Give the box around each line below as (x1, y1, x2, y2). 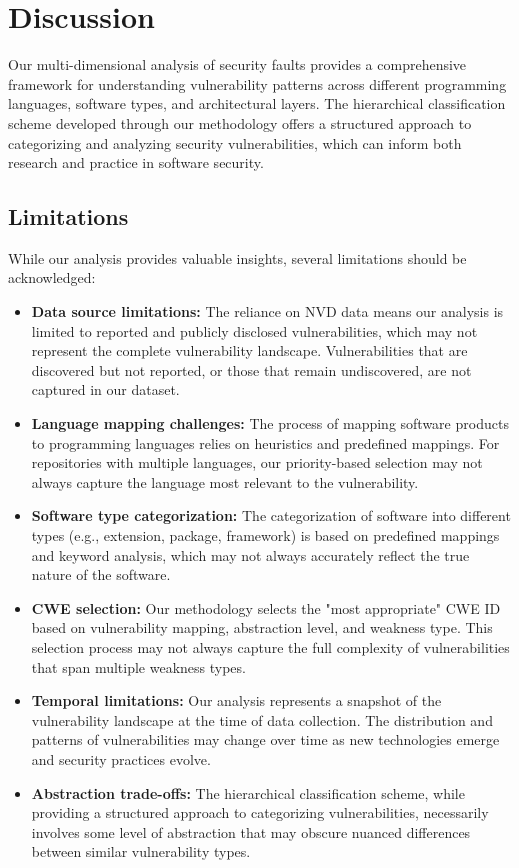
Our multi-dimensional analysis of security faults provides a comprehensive (8, 54, 467, 75)
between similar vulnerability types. (31, 841, 251, 862)
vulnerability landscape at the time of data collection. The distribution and (31, 709, 493, 730)
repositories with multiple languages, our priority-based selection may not (31, 452, 483, 473)
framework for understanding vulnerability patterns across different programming (8, 73, 507, 94)
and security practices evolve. (31, 748, 211, 769)
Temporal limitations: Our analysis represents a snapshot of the (31, 690, 442, 711)
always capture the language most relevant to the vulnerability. (31, 471, 419, 492)
